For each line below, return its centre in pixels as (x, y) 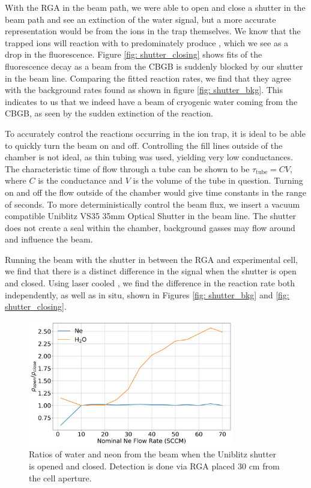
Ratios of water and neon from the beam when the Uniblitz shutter (152, 454)
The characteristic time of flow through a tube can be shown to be (127, 168)
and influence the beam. (49, 239)
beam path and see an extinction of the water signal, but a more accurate (140, 19)
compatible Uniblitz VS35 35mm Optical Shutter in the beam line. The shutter (151, 216)
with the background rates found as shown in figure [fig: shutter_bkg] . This (144, 90)
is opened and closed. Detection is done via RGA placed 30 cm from (154, 466)
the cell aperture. (60, 477)
